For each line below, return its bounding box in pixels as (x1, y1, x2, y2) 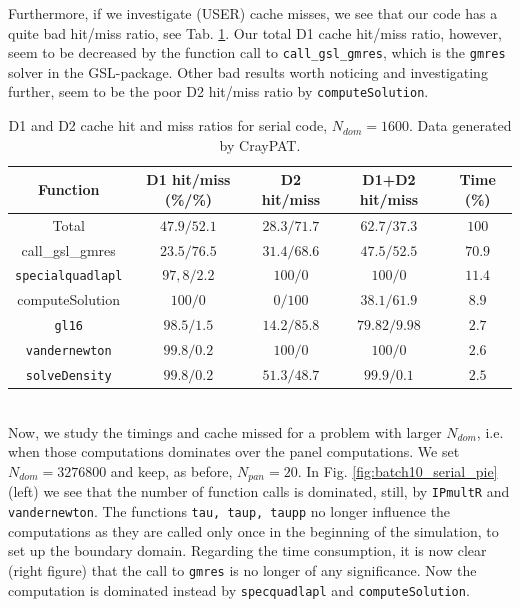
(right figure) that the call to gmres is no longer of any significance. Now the (8, 559, 477, 580)
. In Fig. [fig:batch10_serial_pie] (297, 460, 498, 481)
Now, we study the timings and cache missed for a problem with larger (8, 421, 442, 442)
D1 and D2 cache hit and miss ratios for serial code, (8, 115, 328, 136)
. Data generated (408, 115, 512, 136)
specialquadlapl (15, 269, 123, 284)
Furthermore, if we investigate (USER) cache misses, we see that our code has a (8, 3, 498, 23)
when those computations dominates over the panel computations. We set (8, 441, 460, 462)
